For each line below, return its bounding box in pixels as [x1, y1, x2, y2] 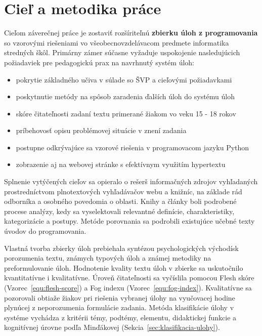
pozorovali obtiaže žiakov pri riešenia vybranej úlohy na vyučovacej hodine [4, 292, 235, 303]
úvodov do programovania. [4, 226, 86, 236]
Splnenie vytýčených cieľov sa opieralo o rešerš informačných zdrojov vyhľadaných [4, 176, 258, 187]
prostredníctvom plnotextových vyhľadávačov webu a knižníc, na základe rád [4, 186, 242, 196]
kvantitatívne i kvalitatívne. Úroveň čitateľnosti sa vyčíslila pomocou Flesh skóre [4, 272, 254, 283]
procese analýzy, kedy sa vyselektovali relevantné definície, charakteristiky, [4, 205, 235, 216]
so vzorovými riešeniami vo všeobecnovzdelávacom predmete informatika [4, 37, 229, 48]
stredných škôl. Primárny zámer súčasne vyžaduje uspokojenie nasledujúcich [4, 47, 240, 58]
